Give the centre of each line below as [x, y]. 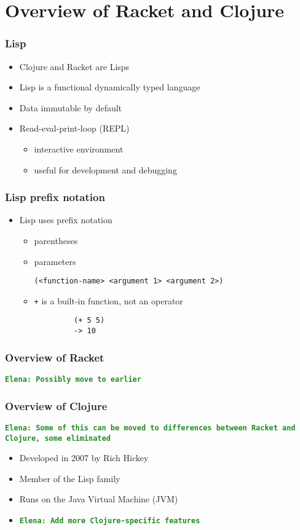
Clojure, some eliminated [58, 438]
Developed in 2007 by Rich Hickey [84, 458]
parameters [55, 261]
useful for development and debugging [105, 169]
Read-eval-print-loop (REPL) [74, 128]
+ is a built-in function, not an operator [109, 300]
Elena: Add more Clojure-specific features [110, 520]
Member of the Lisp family [70, 478]
